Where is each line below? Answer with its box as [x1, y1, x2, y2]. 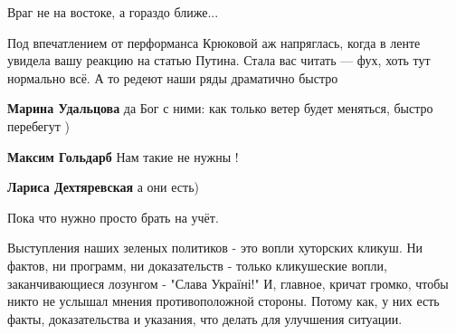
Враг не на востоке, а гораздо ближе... [7, 3, 219, 21]
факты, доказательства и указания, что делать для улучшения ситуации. [7, 309, 403, 328]
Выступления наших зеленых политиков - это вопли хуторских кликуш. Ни [7, 238, 423, 257]
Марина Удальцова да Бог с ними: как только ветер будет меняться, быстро [7, 99, 433, 118]
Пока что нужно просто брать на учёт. [7, 207, 219, 226]
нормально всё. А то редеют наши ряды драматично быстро [7, 68, 338, 87]
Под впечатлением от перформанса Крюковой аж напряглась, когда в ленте [7, 33, 421, 52]
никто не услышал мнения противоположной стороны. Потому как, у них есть [7, 291, 440, 310]
